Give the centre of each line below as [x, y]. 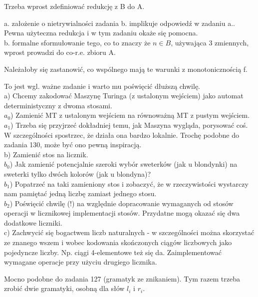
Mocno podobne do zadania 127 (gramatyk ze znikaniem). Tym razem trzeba [122, 278]
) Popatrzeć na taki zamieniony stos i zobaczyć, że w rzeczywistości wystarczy [129, 183]
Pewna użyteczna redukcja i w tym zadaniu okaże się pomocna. [101, 33]
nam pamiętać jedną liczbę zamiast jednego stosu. [80, 193]
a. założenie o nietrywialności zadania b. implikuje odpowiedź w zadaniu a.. [120, 23]
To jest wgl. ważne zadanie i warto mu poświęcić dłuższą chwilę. [102, 86]
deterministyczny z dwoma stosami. [58, 105]
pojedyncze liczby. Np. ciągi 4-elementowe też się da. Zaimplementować [113, 252]
